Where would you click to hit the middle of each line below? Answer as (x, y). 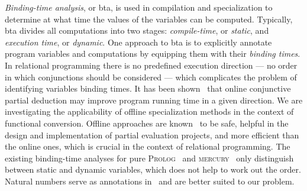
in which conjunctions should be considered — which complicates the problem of (151, 77)
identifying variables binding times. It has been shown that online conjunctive (148, 88)
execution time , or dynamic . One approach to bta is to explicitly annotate (138, 42)
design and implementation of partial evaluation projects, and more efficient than (152, 135)
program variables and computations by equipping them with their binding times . (153, 54)
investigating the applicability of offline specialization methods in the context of (149, 111)
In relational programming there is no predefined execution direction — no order (151, 65)
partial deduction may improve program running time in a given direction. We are (154, 100)
